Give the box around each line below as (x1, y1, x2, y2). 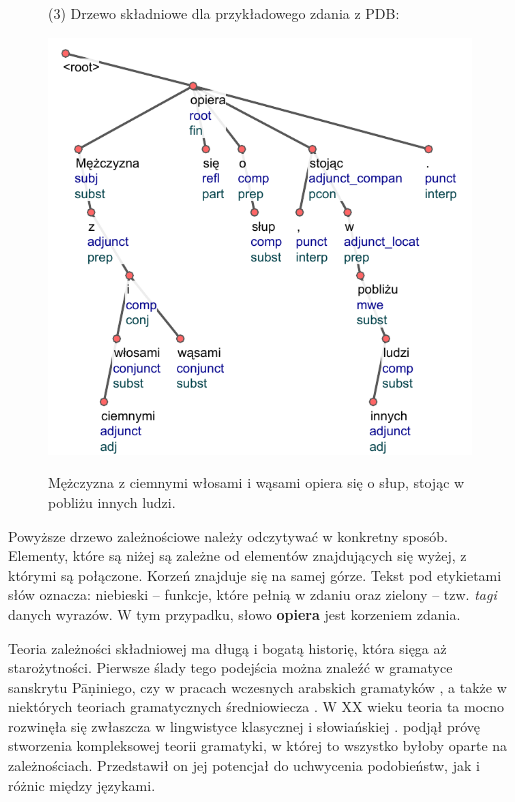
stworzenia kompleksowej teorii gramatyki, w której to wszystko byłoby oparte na (8, 735, 508, 756)
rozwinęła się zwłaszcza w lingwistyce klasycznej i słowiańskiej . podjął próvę (8, 715, 480, 736)
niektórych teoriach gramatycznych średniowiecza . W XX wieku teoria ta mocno (8, 696, 505, 717)
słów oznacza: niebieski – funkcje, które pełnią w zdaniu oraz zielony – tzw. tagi (8, 584, 497, 605)
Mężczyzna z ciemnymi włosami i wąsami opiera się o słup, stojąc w (48, 472, 465, 493)
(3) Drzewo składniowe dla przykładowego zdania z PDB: (48, 3, 400, 23)
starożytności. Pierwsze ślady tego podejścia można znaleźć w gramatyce (8, 657, 453, 678)
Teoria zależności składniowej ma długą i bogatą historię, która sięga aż (8, 637, 447, 658)
